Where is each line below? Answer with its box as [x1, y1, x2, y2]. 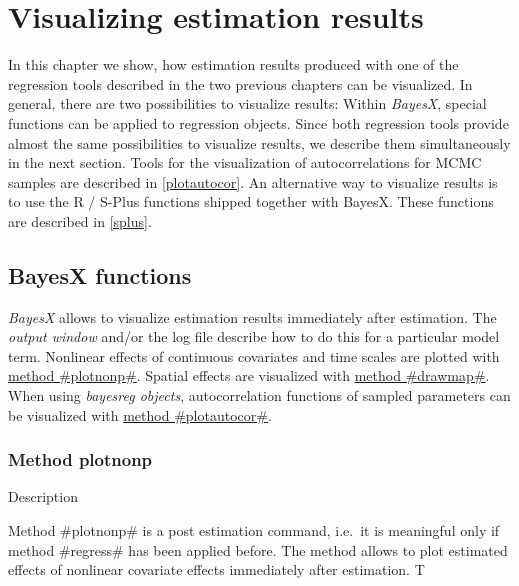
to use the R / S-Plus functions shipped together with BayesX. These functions [8, 191, 494, 212]
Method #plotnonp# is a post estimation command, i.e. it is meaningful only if [8, 520, 500, 541]
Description [8, 486, 78, 507]
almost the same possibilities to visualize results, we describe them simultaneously [8, 132, 511, 153]
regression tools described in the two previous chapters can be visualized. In [8, 73, 473, 94]
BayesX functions [8, 259, 192, 290]
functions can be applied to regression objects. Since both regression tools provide [8, 112, 509, 133]
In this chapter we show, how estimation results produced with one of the [8, 54, 459, 75]
